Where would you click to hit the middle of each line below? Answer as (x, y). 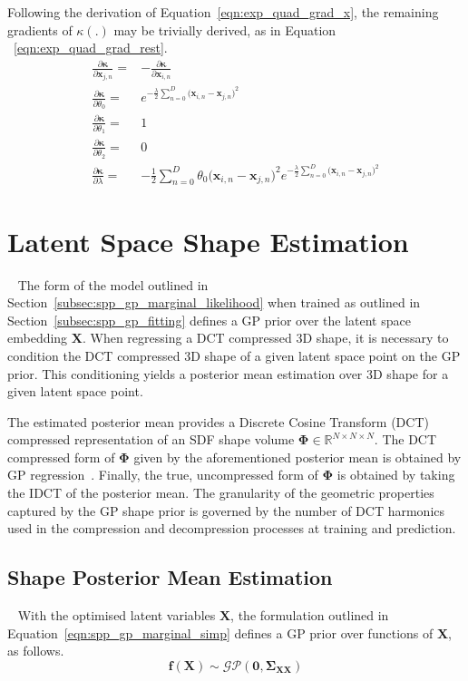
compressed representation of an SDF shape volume (151, 439)
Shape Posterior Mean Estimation (170, 577)
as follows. (36, 651)
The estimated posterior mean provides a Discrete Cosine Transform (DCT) (218, 421)
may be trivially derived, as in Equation (225, 29)
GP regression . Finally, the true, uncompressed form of (163, 475)
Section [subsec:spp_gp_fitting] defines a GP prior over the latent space (209, 320)
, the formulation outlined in (310, 615)
